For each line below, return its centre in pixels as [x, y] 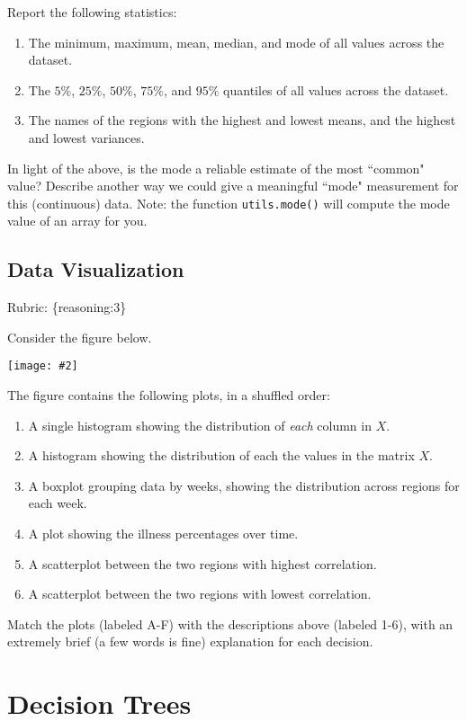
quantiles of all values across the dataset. [336, 89]
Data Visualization [96, 269]
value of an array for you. [77, 221]
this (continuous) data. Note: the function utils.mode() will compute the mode [229, 203]
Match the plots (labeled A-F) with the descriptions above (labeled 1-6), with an [230, 623]
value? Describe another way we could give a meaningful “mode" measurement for [233, 186]
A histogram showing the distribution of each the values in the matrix [221, 455]
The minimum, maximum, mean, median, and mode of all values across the [236, 42]
